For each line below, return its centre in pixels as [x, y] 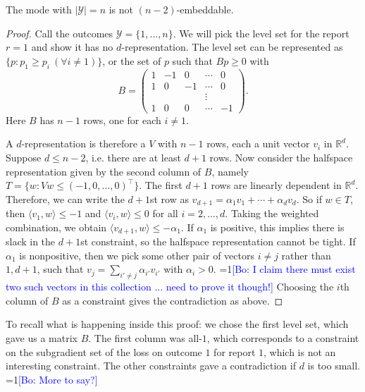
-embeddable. [205, 9]
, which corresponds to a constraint [283, 338]
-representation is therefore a [83, 143]
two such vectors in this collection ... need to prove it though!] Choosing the [170, 287]
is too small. [334, 366]
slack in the [31, 241]
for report [235, 351]
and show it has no [72, 47]
